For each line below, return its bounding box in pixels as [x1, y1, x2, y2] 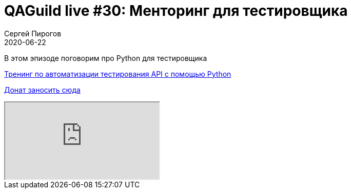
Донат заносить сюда [4, 85, 81, 94]
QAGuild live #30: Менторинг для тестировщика [4, 2, 348, 19]
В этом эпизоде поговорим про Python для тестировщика [4, 53, 207, 62]
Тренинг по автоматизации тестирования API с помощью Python [4, 69, 231, 78]
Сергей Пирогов [4, 29, 62, 38]
